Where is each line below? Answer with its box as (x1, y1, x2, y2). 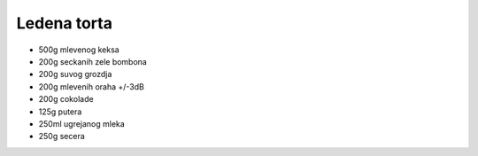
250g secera (38, 131, 86, 142)
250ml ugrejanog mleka (38, 118, 126, 129)
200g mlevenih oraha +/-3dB (38, 81, 145, 92)
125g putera (38, 106, 82, 117)
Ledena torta (16, 13, 112, 33)
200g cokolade (38, 94, 94, 105)
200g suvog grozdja (38, 69, 112, 80)
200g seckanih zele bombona (38, 56, 148, 66)
